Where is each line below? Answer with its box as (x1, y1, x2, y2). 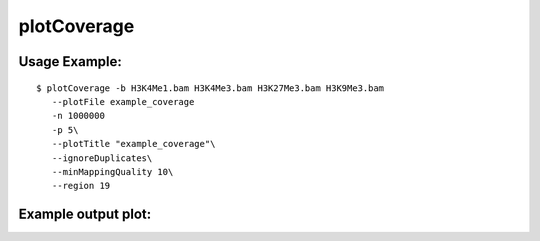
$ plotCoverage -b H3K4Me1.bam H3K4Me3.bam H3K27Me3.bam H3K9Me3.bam (36, 82, 385, 94)
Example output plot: (18, 206, 152, 223)
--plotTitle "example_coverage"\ (51, 138, 216, 150)
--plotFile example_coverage (51, 96, 195, 107)
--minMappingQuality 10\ (51, 166, 174, 177)
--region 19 (51, 180, 111, 192)
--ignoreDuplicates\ (51, 152, 153, 164)
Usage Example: (18, 53, 122, 70)
